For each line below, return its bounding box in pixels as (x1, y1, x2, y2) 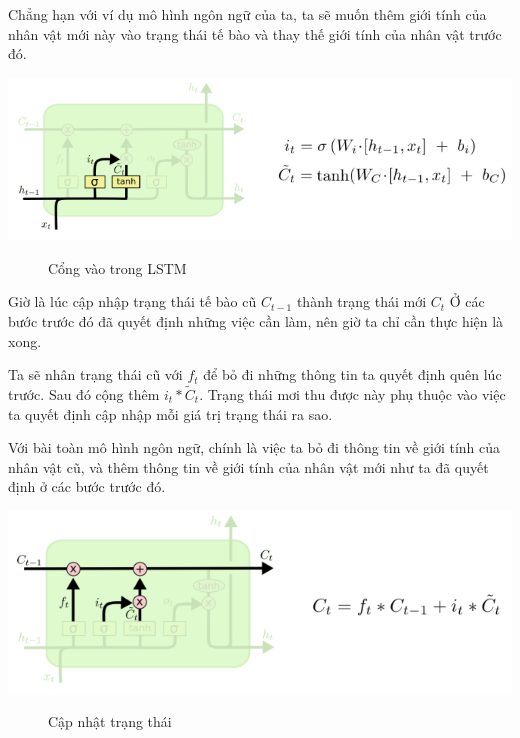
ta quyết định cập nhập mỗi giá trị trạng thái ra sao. (8, 403, 333, 424)
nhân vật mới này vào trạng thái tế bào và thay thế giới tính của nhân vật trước (8, 23, 502, 44)
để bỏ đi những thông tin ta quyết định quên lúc (203, 364, 502, 385)
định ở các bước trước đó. (8, 476, 166, 497)
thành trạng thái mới (296, 291, 427, 312)
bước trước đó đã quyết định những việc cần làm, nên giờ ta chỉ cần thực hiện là (8, 311, 504, 331)
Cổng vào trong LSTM (48, 257, 187, 278)
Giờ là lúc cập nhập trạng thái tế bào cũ (8, 291, 257, 312)
